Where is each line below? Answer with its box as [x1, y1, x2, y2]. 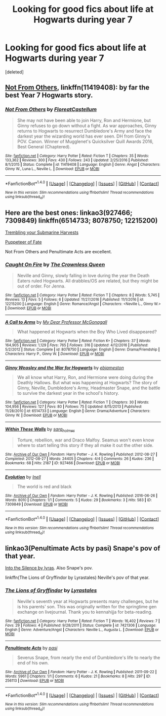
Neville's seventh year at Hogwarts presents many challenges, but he [17, 598, 159, 604]
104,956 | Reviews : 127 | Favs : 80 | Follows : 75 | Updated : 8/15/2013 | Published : [5, 404, 142, 409]
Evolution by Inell [5, 474, 41, 480]
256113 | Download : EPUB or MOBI [5, 678, 64, 683]
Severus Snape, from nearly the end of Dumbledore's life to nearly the [17, 654, 161, 660]
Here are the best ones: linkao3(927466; [5, 209, 132, 217]
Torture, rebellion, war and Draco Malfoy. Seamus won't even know [17, 437, 155, 443]
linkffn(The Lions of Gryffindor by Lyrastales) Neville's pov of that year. [5, 574, 150, 580]
